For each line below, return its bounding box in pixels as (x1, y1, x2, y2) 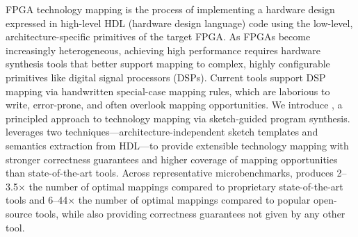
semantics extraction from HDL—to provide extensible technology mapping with (6, 138, 349, 152)
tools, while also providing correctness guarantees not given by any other (35, 206, 345, 220)
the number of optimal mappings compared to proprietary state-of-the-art (29, 179, 343, 193)
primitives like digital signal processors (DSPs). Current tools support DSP (6, 70, 326, 84)
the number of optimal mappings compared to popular (78, 193, 311, 207)
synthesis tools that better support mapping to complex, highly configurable (6, 56, 330, 71)
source (6, 206, 33, 220)
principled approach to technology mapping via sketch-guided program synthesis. (6, 111, 350, 125)
